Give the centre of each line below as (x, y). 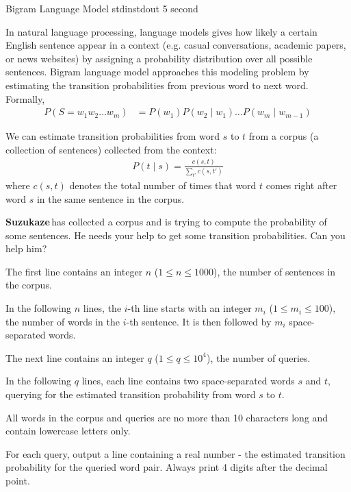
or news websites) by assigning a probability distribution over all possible (159, 58)
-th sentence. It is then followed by (199, 321)
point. (18, 481)
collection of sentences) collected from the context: (111, 149)
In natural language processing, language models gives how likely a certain (161, 31)
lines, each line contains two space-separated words (188, 381)
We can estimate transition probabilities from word (113, 136)
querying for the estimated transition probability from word (131, 394)
